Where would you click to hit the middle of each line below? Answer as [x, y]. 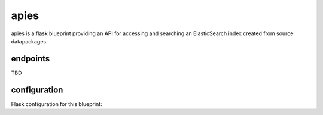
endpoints [31, 59]
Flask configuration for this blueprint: [57, 104]
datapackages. [29, 41]
